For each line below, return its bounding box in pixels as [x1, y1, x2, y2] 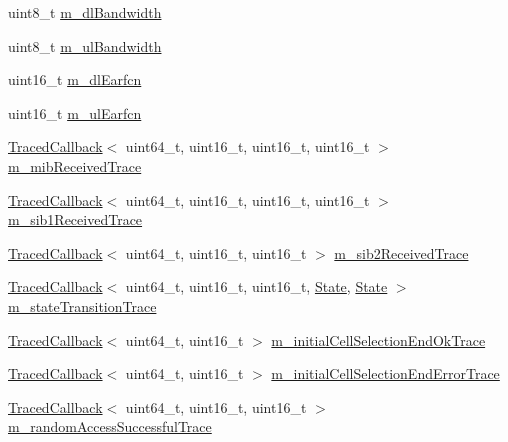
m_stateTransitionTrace [8, 295, 157, 316]
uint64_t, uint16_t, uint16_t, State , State [125, 276, 388, 297]
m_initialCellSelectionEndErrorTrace [271, 363, 500, 384]
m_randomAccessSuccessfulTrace [8, 416, 212, 437]
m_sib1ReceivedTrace [8, 209, 143, 230]
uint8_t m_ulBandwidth [8, 35, 162, 56]
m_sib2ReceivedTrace [334, 242, 469, 263]
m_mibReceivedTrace [8, 155, 142, 176]
